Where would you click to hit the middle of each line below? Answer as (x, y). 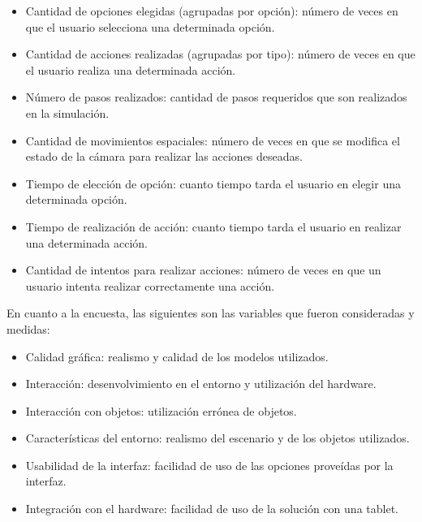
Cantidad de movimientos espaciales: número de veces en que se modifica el (213, 140)
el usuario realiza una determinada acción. (131, 69)
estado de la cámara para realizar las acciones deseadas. (164, 156)
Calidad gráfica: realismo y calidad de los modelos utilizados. (177, 356)
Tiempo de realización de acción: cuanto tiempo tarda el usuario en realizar (213, 226)
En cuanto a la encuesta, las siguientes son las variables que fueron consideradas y (211, 313)
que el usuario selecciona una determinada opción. (150, 26)
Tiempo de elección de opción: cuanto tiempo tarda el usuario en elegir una (213, 183)
